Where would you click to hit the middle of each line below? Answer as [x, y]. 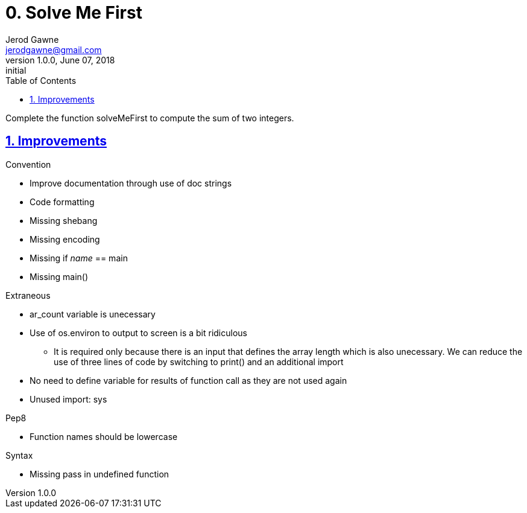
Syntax [19, 455]
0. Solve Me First [74, 13]
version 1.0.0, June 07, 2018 [60, 60]
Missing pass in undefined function [99, 474]
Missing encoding [65, 239]
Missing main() [59, 276]
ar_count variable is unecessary [93, 314]
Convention [28, 164]
